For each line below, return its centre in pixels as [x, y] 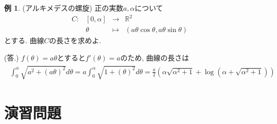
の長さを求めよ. [75, 40]
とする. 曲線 [24, 40]
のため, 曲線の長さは [155, 57]
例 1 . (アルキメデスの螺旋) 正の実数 [64, 8]
